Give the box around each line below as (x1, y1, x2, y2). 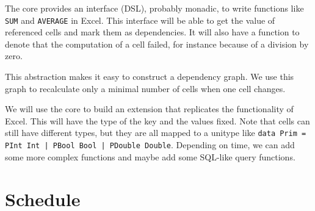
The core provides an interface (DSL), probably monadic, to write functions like (5, 2, 304, 14)
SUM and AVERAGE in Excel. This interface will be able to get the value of (5, 13, 275, 26)
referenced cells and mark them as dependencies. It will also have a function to (5, 26, 300, 38)
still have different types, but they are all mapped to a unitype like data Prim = (5, 126, 306, 139)
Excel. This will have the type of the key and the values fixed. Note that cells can (5, 114, 310, 127)
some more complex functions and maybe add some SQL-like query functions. (5, 150, 295, 163)
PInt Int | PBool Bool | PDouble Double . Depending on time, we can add (5, 138, 295, 151)
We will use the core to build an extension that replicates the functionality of (5, 102, 294, 115)
